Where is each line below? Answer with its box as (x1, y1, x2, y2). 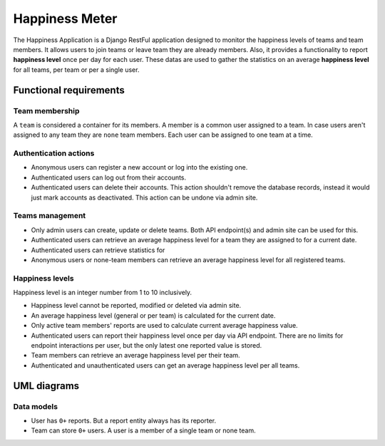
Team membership (13, 105, 80, 115)
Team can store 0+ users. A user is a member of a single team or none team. (31, 426, 256, 435)
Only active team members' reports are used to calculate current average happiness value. (31, 321, 299, 330)
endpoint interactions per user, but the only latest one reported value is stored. (31, 341, 262, 349)
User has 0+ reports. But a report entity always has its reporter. (31, 416, 217, 425)
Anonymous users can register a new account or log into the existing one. (31, 163, 248, 172)
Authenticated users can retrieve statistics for (31, 246, 165, 254)
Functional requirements (13, 84, 125, 96)
